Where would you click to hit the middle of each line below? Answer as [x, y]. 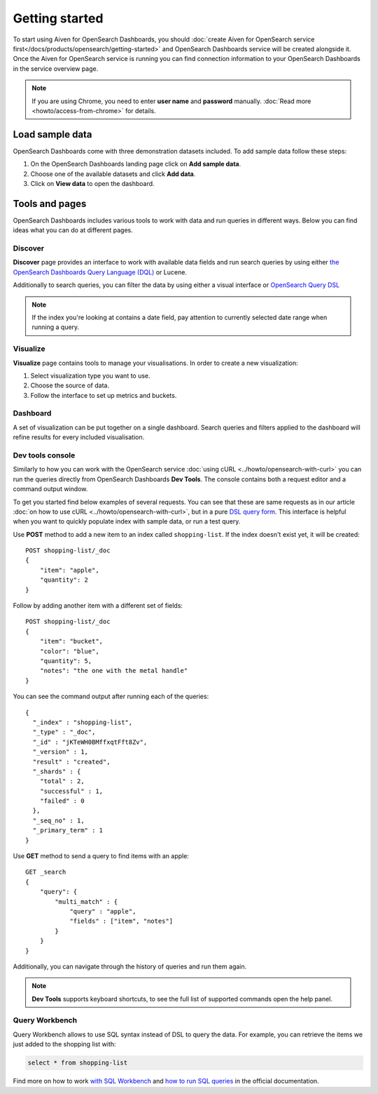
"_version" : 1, [61, 752]
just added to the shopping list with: [64, 1044]
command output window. [50, 489]
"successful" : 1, [71, 791]
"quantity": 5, [66, 661]
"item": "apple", [69, 570]
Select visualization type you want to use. [90, 375]
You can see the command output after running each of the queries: [111, 696]
